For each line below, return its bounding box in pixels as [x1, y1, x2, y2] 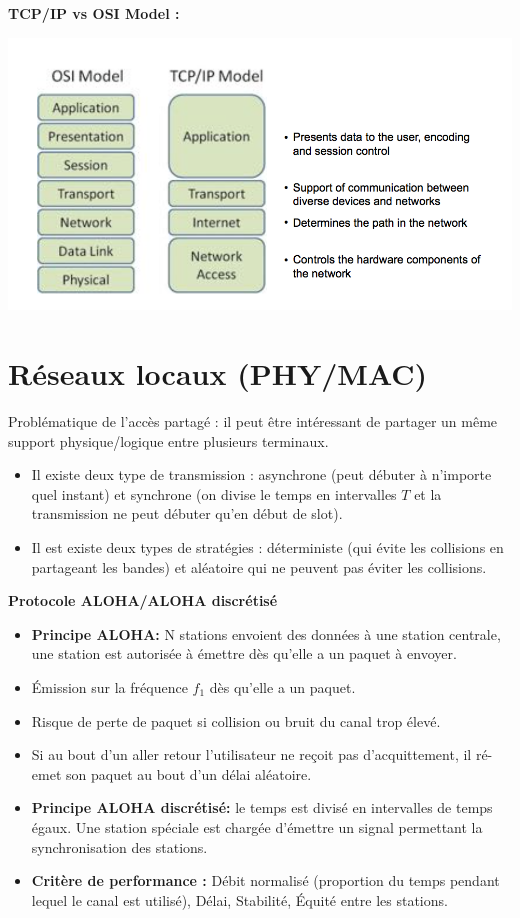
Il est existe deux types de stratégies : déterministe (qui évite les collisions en [31, 537, 504, 558]
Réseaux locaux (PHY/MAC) [8, 353, 428, 394]
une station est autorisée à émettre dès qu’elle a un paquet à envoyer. [31, 643, 457, 664]
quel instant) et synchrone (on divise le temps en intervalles [31, 483, 397, 504]
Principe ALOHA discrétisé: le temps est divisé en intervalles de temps [31, 797, 493, 818]
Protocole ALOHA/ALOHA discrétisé [8, 590, 278, 611]
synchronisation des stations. [31, 836, 208, 857]
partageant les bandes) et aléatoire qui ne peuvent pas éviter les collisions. [31, 556, 487, 577]
